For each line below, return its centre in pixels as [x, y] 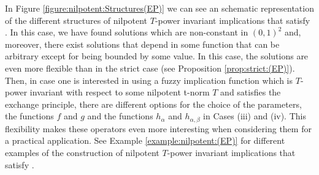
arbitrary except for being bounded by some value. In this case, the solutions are [157, 56]
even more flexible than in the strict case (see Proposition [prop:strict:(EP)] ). [150, 68]
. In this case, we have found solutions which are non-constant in [127, 32]
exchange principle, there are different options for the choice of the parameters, [153, 104]
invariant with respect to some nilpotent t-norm [120, 92]
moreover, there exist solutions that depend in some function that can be [142, 44]
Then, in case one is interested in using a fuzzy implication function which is [149, 80]
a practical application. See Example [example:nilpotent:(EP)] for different [145, 140]
